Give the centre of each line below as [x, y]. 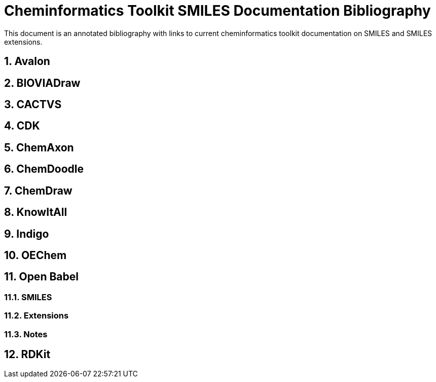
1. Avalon [27, 61]
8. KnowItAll [36, 212]
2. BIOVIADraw [42, 83]
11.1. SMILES [28, 297]
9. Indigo [27, 234]
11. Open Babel [41, 277]
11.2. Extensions [37, 316]
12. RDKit [27, 354]
